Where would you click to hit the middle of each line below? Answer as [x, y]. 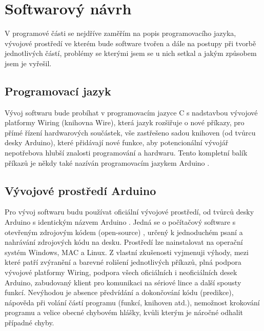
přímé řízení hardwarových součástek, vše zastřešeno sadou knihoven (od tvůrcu [130, 132]
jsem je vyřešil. [28, 63]
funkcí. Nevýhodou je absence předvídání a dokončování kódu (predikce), [119, 292]
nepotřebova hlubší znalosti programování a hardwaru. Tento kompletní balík [126, 153]
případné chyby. [29, 322]
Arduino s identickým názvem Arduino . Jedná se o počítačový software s [120, 222]
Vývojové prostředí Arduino [80, 190]
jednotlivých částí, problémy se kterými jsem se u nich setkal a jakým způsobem [131, 53]
